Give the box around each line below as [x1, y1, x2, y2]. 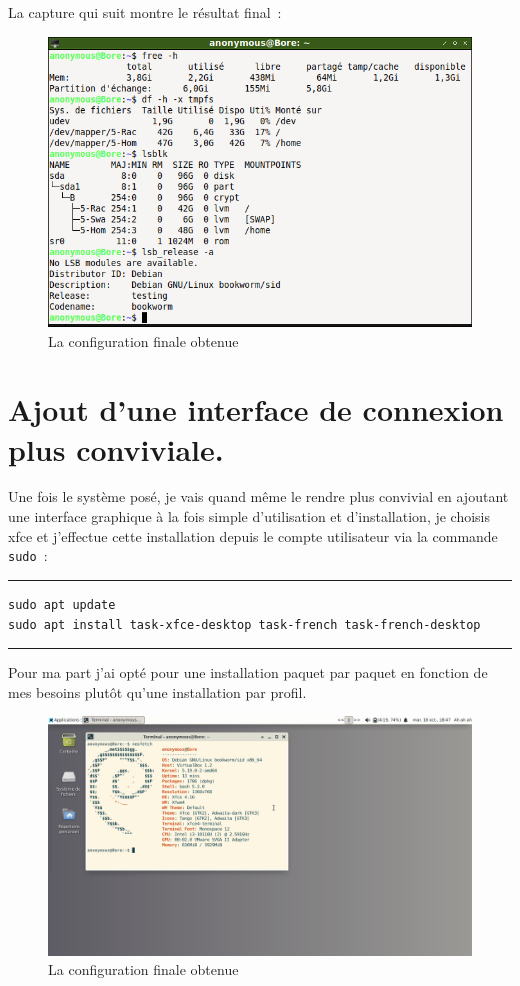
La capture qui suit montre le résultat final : [8, 2, 282, 22]
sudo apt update [8, 597, 116, 612]
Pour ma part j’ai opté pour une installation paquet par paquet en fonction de [8, 662, 488, 683]
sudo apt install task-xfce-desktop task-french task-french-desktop [8, 617, 481, 632]
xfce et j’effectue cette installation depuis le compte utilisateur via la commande [8, 525, 498, 546]
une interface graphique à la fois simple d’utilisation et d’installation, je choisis [8, 506, 491, 527]
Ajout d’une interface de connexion [8, 389, 504, 430]
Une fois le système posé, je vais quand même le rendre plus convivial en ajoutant [8, 486, 509, 507]
